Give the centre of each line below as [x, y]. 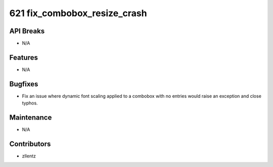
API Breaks [27, 31]
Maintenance [31, 118]
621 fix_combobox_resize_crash [78, 13]
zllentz [29, 156]
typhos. [30, 103]
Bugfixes [24, 84]
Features [24, 57]
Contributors [30, 144]
